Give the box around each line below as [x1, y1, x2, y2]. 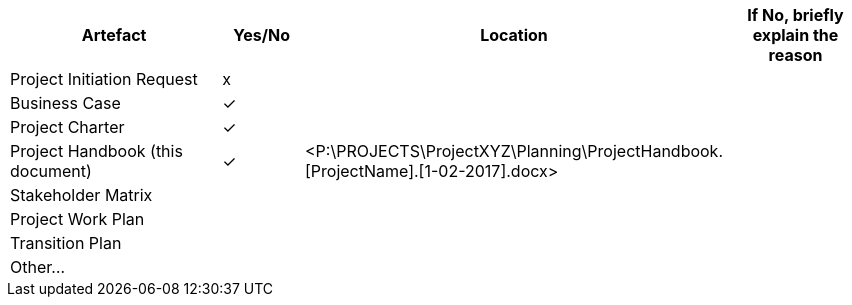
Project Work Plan [10, 209, 145, 229]
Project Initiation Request [10, 69, 198, 89]
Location [480, 25, 548, 45]
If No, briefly [747, 5, 844, 25]
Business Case [10, 93, 121, 113]
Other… [10, 257, 66, 277]
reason [768, 45, 823, 65]
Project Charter [10, 117, 125, 137]
